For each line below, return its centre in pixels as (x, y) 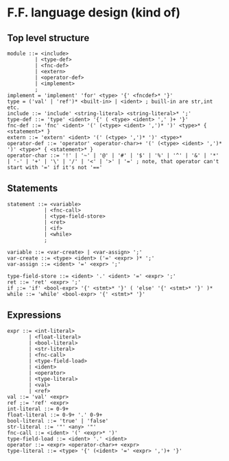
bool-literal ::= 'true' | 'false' (58, 421)
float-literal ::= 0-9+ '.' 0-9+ (55, 415)
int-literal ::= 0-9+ (38, 409)
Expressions (34, 315)
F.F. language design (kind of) (94, 13)
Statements (33, 189)
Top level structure (48, 38)
